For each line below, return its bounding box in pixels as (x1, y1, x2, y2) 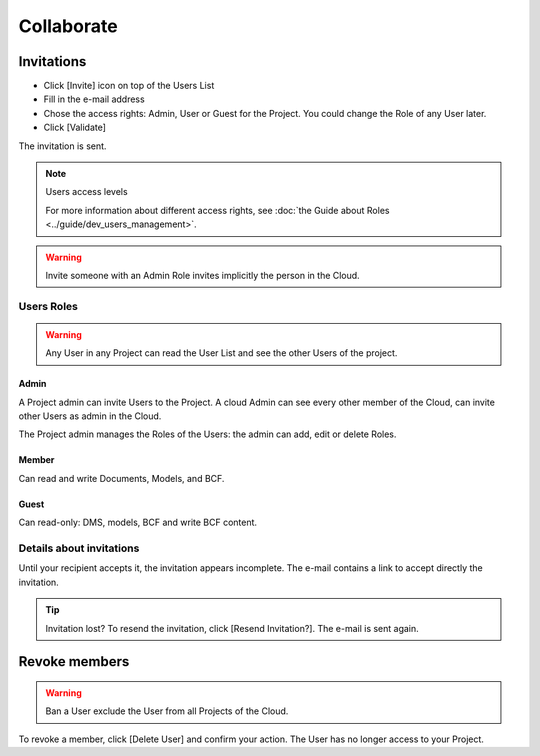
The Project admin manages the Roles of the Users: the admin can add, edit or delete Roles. (18, 428, 397, 440)
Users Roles (18, 299, 79, 313)
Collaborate (18, 15, 119, 37)
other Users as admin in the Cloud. (18, 410, 162, 422)
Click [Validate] (43, 121, 107, 134)
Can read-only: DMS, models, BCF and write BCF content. (18, 516, 258, 529)
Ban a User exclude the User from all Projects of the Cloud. (45, 705, 289, 717)
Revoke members (18, 653, 130, 670)
